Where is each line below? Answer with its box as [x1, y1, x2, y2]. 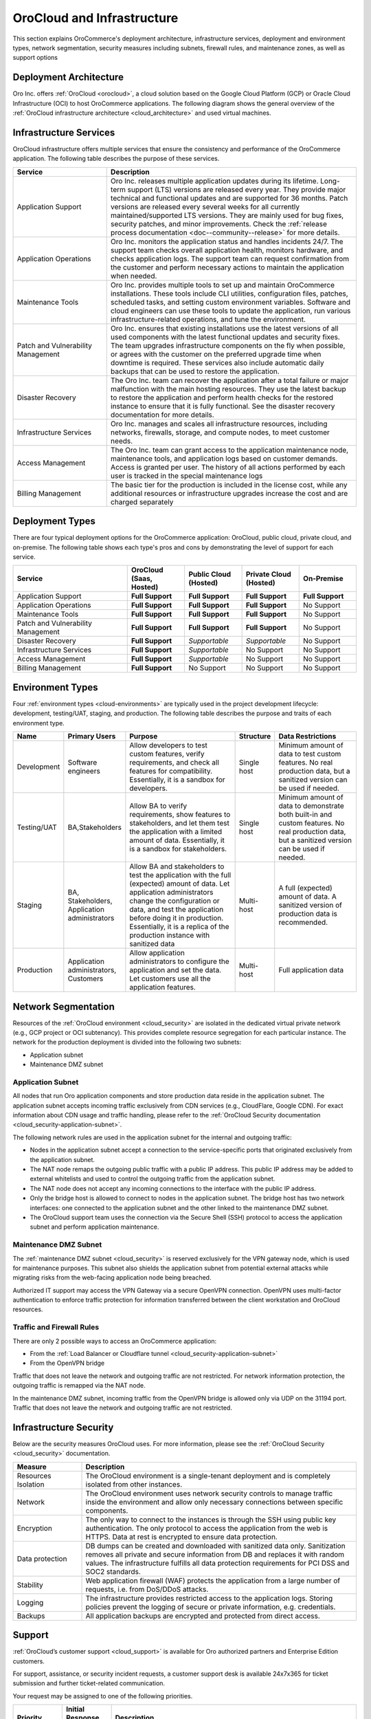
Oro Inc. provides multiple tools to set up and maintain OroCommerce [110, 280, 335, 289]
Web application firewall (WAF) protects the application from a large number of [85, 1575, 340, 1585]
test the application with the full [129, 871, 232, 880]
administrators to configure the [129, 956, 229, 966]
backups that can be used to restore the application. [110, 366, 280, 376]
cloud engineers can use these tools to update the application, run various [110, 306, 351, 316]
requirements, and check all [129, 758, 220, 767]
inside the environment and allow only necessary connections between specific [85, 1497, 344, 1507]
